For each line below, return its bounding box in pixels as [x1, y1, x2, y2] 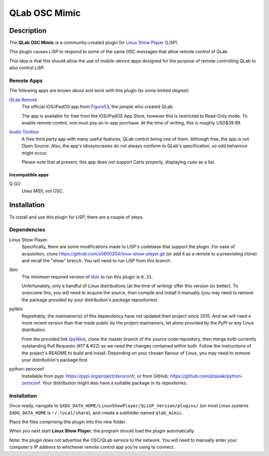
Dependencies [9, 227, 46, 233]
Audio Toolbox [9, 129, 39, 135]
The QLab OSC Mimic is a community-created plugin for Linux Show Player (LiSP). [9, 40, 179, 46]
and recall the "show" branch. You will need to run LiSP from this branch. [21, 257, 172, 263]
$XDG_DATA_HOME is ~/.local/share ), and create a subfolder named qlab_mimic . [9, 410, 184, 416]
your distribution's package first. [21, 356, 89, 363]
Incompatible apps [9, 172, 49, 178]
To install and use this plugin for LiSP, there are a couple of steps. [9, 214, 144, 220]
